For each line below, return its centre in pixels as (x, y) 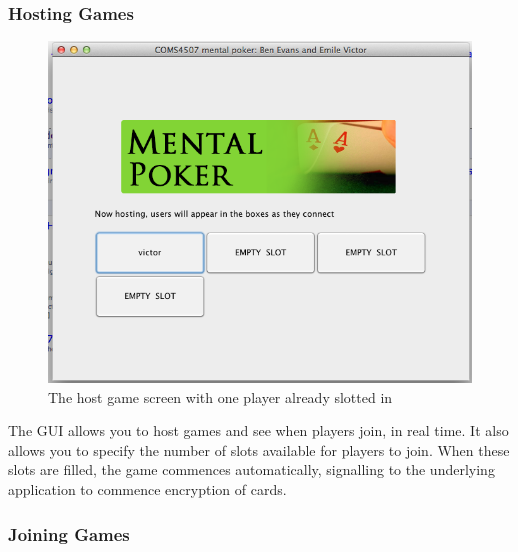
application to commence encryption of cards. (147, 489)
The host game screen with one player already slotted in (220, 396)
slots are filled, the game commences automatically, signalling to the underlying (251, 469)
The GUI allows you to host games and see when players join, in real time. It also (258, 430)
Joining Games (69, 533)
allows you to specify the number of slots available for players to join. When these (259, 449)
